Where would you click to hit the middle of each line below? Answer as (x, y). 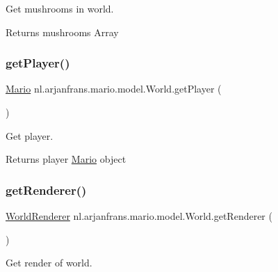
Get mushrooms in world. (60, 8)
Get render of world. (49, 263)
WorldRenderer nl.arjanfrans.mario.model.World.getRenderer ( (139, 216)
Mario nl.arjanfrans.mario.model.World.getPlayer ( (114, 89)
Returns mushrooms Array (62, 32)
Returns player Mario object (66, 159)
